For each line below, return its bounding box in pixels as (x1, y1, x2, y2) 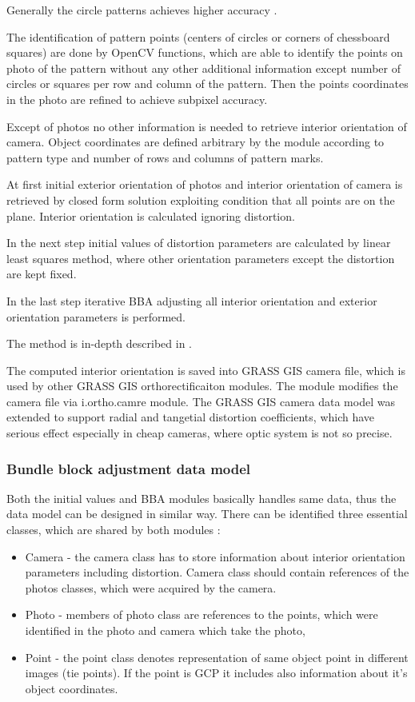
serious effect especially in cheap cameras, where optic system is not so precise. (6, 425, 393, 441)
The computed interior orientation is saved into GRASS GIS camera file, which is (6, 361, 405, 378)
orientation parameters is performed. (6, 308, 186, 325)
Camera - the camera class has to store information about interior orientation (25, 548, 405, 564)
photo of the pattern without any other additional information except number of (6, 59, 401, 76)
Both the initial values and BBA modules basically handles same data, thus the (6, 489, 397, 506)
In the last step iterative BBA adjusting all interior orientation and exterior (6, 292, 377, 309)
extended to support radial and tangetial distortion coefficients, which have (6, 409, 375, 425)
